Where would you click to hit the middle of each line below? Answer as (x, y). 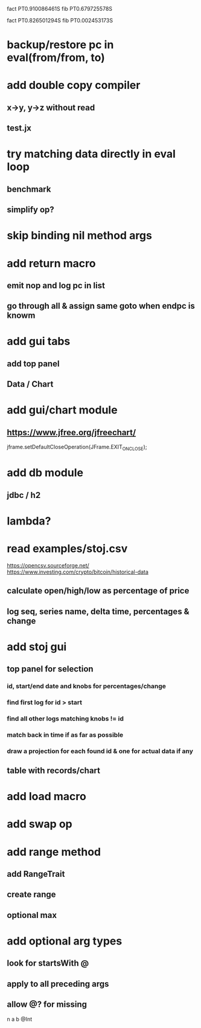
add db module (45, 473)
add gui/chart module (62, 410)
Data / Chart (30, 384)
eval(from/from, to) (56, 58)
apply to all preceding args (58, 984)
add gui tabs (39, 341)
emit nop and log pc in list (56, 286)
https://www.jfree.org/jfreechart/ (72, 432)
